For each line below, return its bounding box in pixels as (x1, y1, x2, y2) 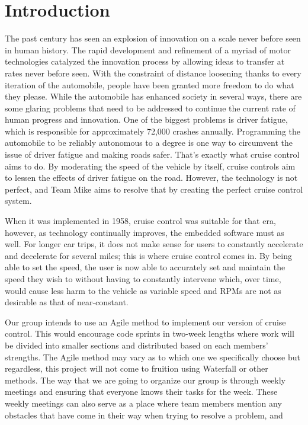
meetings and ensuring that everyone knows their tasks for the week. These (5, 385, 278, 398)
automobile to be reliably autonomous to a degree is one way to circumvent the (5, 136, 293, 149)
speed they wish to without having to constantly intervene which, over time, (5, 273, 281, 285)
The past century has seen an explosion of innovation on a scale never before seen (5, 32, 301, 44)
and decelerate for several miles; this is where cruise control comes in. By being (5, 249, 292, 261)
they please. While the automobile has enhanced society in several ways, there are (5, 90, 302, 103)
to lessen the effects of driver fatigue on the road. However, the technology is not (5, 171, 298, 184)
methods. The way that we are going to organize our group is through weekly (5, 373, 285, 386)
